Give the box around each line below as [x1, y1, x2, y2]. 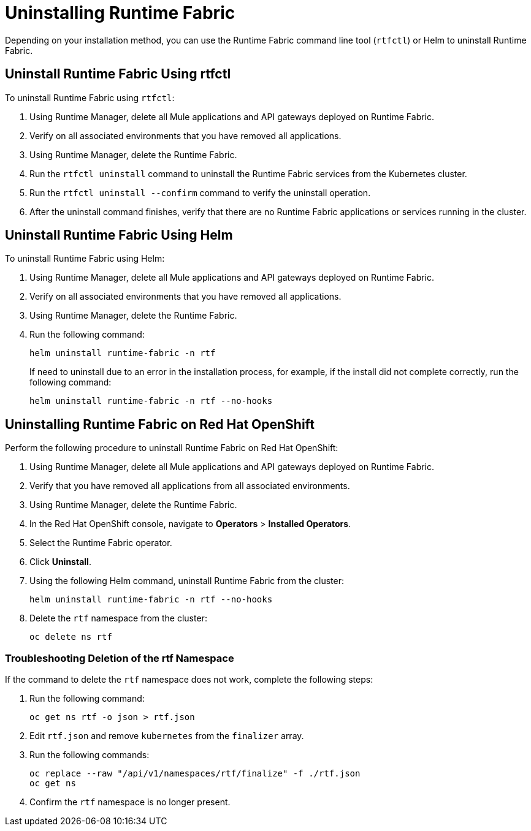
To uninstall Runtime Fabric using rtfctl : [5, 92, 175, 103]
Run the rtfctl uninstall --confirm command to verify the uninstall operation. [29, 187, 371, 198]
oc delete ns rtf [29, 632, 112, 642]
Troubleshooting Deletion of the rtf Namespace [5, 651, 234, 664]
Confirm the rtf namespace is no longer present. [29, 797, 231, 808]
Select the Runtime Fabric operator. [29, 537, 172, 548]
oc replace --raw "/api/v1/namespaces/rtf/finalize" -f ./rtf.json [29, 768, 361, 779]
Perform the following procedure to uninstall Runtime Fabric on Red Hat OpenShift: [5, 442, 338, 453]
